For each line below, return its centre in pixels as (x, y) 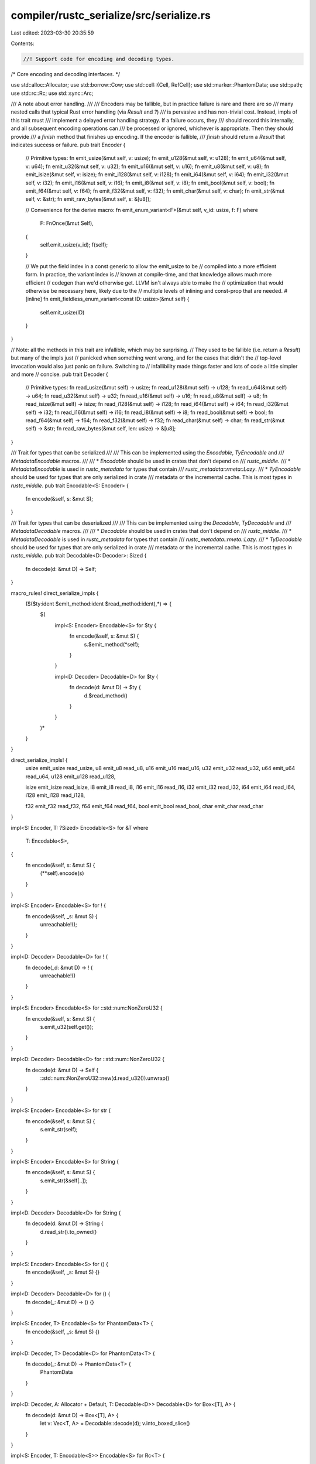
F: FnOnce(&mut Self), (67, 223)
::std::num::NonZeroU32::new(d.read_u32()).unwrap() (105, 1078)
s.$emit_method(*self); (112, 644)
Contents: (23, 43)
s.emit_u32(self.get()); (67, 1027)
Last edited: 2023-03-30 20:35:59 (52, 33)
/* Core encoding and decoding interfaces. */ (66, 74)
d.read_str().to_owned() (68, 1232)
